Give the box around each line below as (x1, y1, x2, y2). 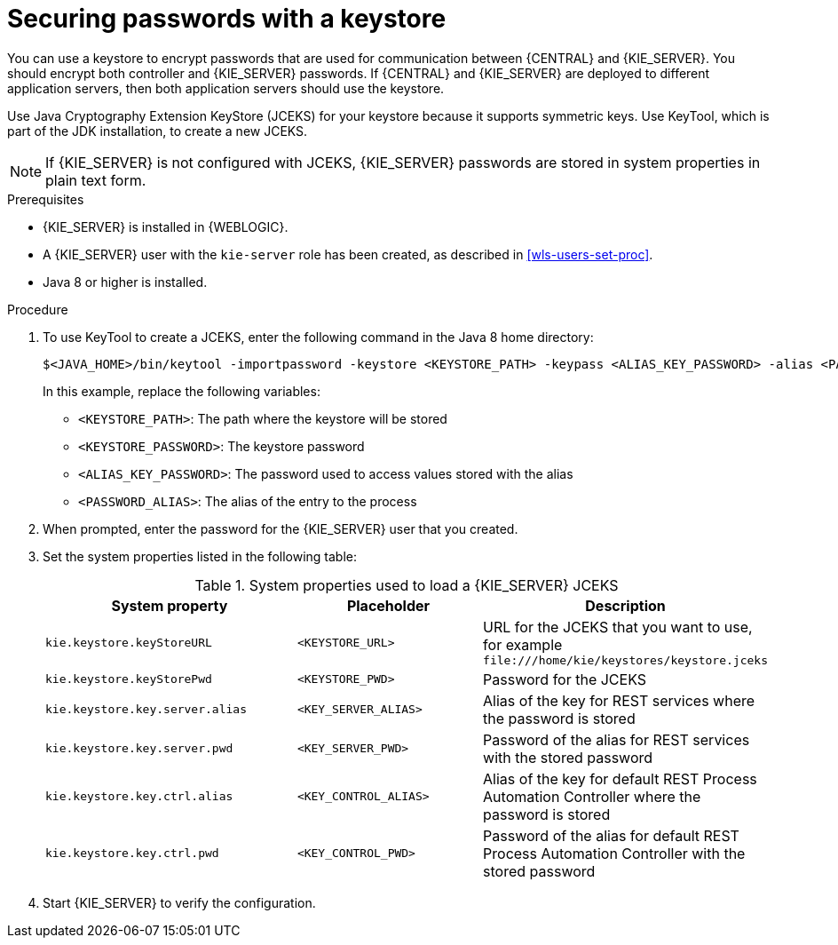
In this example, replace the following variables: (43, 383, 320, 399)
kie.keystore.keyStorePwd (45, 672, 212, 687)
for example (483, 635, 563, 654)
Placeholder (346, 596, 431, 615)
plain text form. (45, 171, 146, 189)
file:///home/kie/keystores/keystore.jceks (483, 653, 768, 667)
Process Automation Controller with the (483, 844, 746, 862)
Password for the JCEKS (483, 670, 647, 688)
